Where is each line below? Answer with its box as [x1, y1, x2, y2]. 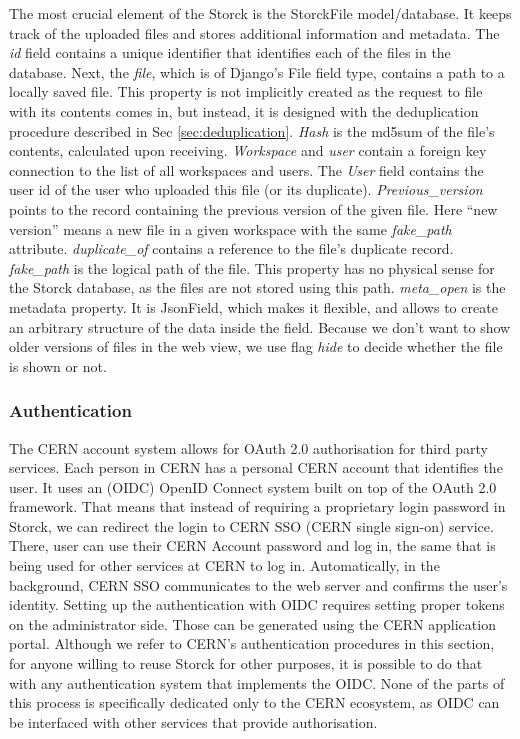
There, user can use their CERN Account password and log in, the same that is [9, 535, 496, 556]
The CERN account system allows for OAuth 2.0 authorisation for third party [9, 437, 488, 458]
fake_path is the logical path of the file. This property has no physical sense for [9, 257, 495, 278]
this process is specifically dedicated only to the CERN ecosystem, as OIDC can [9, 692, 500, 713]
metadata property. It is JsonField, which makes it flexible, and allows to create [9, 296, 498, 317]
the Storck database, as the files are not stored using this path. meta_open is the [9, 277, 506, 298]
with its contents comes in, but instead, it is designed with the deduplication [9, 100, 479, 121]
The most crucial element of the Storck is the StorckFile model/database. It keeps [9, 3, 512, 23]
